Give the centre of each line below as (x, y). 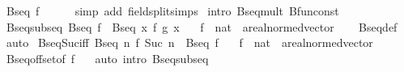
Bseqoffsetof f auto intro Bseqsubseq (107, 58)
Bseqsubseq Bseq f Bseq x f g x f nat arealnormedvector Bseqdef (202, 26)
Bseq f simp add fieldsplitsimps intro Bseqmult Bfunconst (172, 11)
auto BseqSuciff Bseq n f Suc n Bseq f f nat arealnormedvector (189, 42)
